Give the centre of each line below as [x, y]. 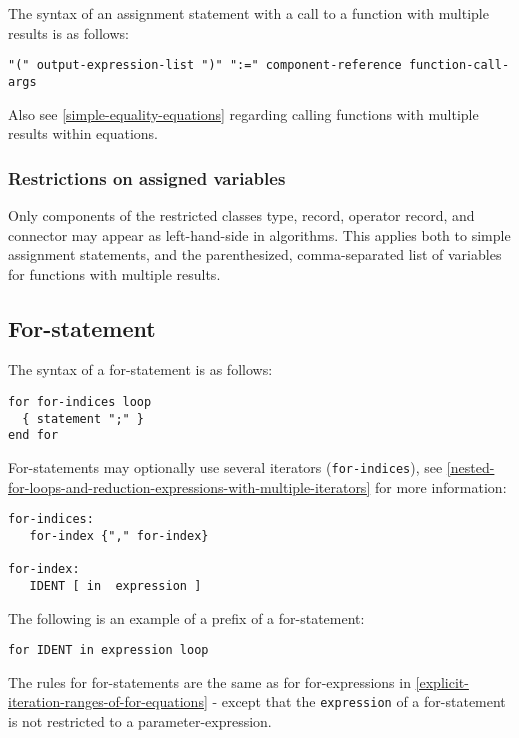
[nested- [470, 467]
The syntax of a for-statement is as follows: [140, 369]
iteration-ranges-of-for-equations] [108, 701]
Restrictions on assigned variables [147, 177]
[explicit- [442, 681]
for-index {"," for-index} [119, 535]
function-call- [459, 65]
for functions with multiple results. [114, 273]
